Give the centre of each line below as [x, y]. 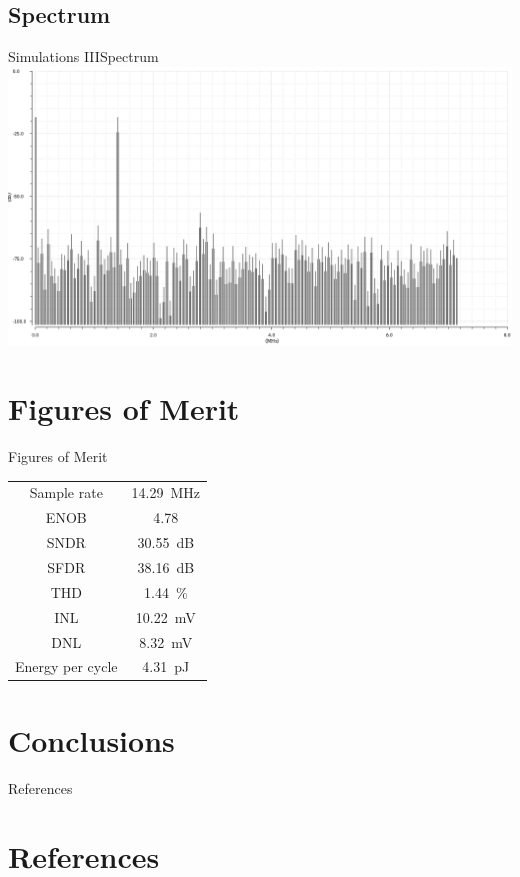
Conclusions [91, 739]
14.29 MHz [166, 492]
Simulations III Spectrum [83, 56]
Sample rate [66, 492]
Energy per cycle [66, 666]
